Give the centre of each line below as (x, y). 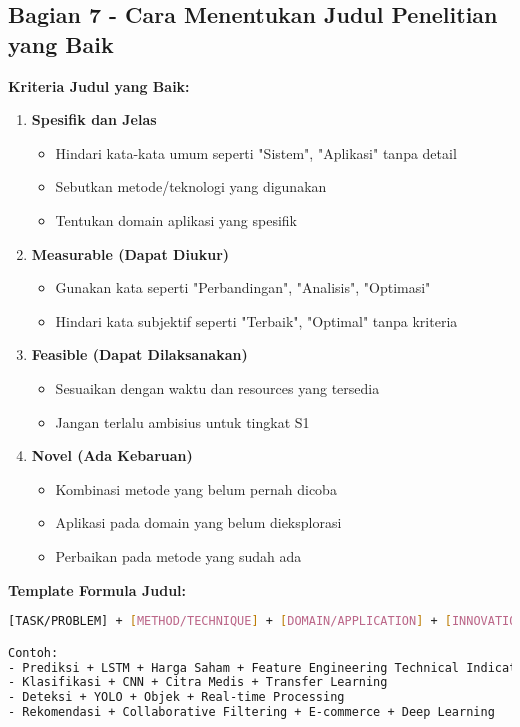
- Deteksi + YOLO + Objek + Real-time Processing (176, 697)
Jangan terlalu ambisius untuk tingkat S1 (182, 421)
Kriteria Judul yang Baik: (99, 85)
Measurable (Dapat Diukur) (130, 253)
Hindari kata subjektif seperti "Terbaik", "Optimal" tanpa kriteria (256, 320)
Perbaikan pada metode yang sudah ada (178, 555)
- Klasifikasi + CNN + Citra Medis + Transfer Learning (198, 682)
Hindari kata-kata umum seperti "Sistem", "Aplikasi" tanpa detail (256, 152)
